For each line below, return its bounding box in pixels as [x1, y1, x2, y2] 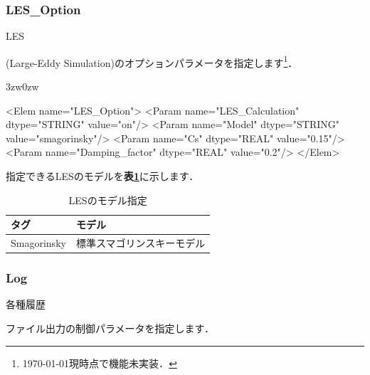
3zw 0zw [6, 79, 39, 94]
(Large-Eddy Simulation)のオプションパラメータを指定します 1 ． [6, 53, 298, 70]
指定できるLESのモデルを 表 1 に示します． [6, 169, 199, 184]
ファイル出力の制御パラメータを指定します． [6, 320, 215, 335]
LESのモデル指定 [68, 192, 147, 207]
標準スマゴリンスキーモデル [75, 236, 206, 250]
